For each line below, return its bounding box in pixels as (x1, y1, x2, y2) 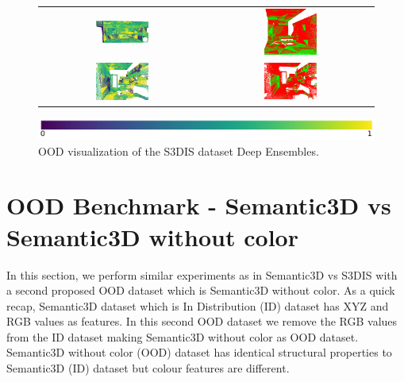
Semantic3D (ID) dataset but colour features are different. (6, 360, 290, 376)
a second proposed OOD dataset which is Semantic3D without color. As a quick (6, 282, 395, 299)
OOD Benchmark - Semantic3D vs (6, 189, 391, 222)
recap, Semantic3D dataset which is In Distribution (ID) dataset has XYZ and (6, 297, 389, 314)
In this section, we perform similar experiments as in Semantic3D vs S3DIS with (6, 266, 398, 283)
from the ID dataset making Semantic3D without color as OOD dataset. (6, 328, 359, 345)
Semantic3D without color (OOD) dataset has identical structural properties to (6, 344, 392, 361)
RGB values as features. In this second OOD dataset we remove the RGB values (6, 313, 398, 330)
